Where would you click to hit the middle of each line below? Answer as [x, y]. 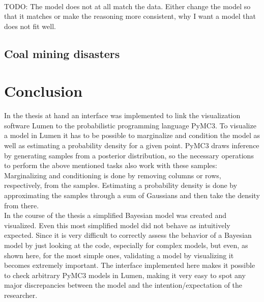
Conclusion [43, 91]
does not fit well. [30, 26]
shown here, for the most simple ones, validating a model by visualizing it [119, 255]
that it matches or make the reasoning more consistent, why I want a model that [130, 16]
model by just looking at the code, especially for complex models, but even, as [126, 245]
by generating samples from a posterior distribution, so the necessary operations [129, 155]
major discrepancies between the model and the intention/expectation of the [123, 285]
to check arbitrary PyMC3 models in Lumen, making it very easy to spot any [125, 275]
